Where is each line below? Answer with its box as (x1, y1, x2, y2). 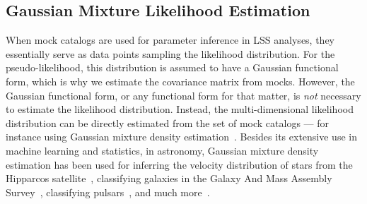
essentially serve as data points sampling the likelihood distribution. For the (6, 46, 335, 61)
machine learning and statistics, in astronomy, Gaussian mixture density (6, 143, 319, 157)
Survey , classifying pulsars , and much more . (6, 184, 210, 199)
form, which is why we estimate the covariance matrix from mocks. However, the (6, 73, 355, 88)
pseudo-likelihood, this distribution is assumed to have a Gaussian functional (6, 60, 339, 75)
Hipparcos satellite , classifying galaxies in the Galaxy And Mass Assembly (6, 171, 332, 186)
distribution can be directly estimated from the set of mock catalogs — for (6, 115, 330, 130)
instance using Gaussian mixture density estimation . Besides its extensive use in (6, 129, 357, 144)
